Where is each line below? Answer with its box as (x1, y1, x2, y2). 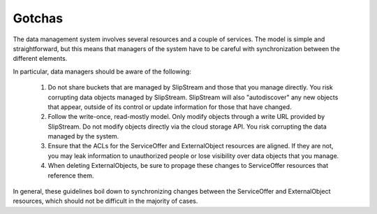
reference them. (47, 171, 94, 180)
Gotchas (13, 10, 64, 26)
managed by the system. (47, 132, 119, 141)
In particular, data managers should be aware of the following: (13, 67, 191, 76)
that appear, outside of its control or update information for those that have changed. (47, 102, 293, 111)
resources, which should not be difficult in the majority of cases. (13, 197, 198, 206)
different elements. (13, 55, 68, 63)
